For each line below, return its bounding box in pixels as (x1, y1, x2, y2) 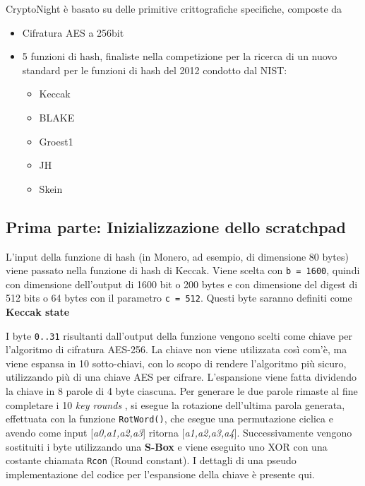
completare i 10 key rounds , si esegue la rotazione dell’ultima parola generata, (6, 397, 345, 412)
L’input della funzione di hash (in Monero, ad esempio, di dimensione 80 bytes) (6, 249, 349, 263)
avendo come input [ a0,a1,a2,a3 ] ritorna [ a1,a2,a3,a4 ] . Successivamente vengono (6, 425, 352, 439)
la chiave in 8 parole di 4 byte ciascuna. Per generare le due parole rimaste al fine (6, 384, 358, 398)
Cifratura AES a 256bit (22, 25, 124, 40)
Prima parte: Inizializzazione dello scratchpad (6, 215, 346, 237)
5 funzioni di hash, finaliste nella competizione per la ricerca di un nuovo (22, 49, 337, 64)
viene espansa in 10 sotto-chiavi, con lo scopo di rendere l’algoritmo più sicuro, (6, 355, 347, 370)
